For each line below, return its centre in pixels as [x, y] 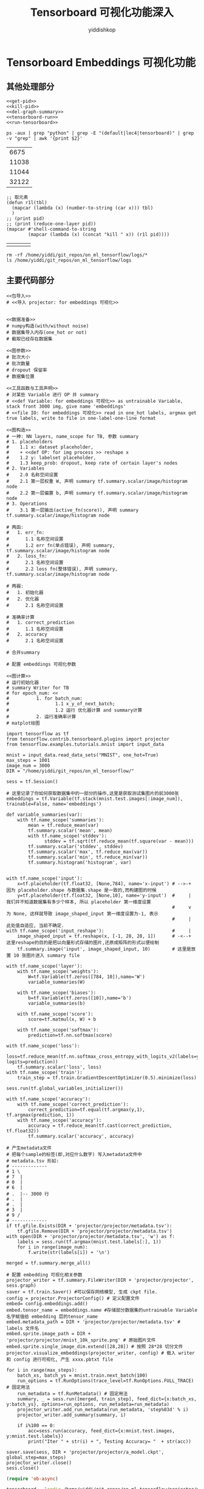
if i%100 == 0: [36, 1425]
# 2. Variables [25, 468]
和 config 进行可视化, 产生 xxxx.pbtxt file [60, 1359]
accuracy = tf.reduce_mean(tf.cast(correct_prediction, [100, 1125]
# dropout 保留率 [27, 370]
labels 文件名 [23, 1328]
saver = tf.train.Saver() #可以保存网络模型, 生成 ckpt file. [82, 1292]
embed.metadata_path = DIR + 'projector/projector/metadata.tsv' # [93, 1322]
